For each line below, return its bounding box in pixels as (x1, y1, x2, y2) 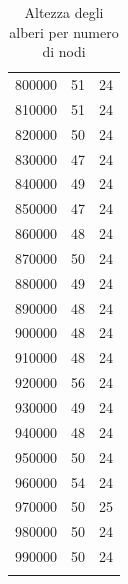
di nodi (42, 41, 86, 62)
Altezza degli (24, 2, 104, 22)
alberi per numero (9, 21, 119, 42)
